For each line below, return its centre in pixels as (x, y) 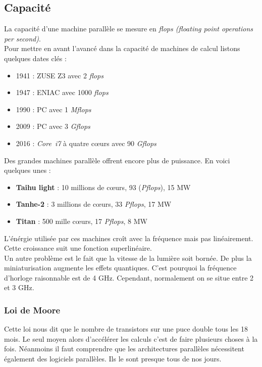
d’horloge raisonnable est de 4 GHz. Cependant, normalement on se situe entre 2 (129, 277)
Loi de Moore (32, 310)
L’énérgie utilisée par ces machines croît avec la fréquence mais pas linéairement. (129, 238)
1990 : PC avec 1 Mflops (54, 109)
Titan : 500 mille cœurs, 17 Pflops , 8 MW (82, 221)
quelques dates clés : (35, 58)
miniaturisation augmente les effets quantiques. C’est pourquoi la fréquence (120, 268)
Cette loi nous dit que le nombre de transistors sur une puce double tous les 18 (126, 329)
